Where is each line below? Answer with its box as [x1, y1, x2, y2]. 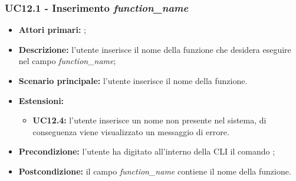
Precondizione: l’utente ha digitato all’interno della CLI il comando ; [18, 145, 275, 157]
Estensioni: [18, 94, 64, 106]
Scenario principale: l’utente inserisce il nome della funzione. [18, 75, 248, 86]
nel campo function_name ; [18, 55, 116, 67]
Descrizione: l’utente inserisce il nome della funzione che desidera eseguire [18, 43, 291, 55]
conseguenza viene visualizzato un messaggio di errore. [32, 125, 229, 138]
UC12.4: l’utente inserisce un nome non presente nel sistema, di [32, 114, 267, 126]
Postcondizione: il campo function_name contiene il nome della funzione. [18, 165, 291, 177]
